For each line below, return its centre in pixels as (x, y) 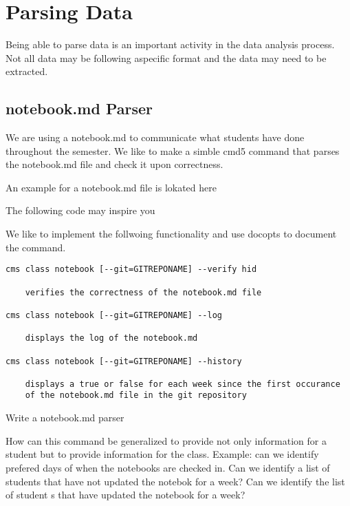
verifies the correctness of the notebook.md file (143, 292)
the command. (36, 247)
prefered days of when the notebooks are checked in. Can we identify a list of (168, 467)
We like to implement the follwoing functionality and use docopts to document (171, 234)
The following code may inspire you (80, 210)
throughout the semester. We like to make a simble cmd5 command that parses (173, 150)
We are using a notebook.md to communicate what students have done (155, 137)
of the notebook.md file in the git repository (136, 396)
